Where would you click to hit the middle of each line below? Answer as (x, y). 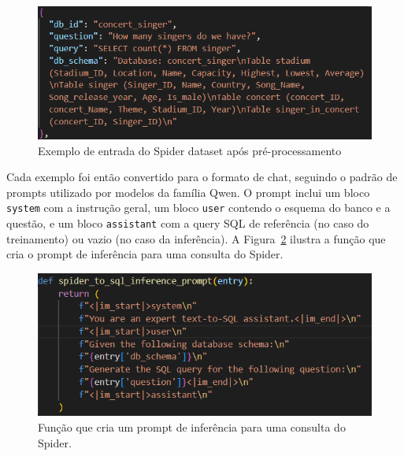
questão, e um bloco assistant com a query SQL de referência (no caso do (188, 223)
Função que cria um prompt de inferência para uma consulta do (192, 427)
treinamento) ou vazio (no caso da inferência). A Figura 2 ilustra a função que (196, 238)
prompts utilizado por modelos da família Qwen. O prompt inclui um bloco (188, 192)
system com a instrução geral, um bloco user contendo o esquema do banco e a (198, 208)
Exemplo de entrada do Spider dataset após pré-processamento (190, 150)
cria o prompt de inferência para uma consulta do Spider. (145, 254)
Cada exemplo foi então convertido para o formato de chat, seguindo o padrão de (202, 177)
